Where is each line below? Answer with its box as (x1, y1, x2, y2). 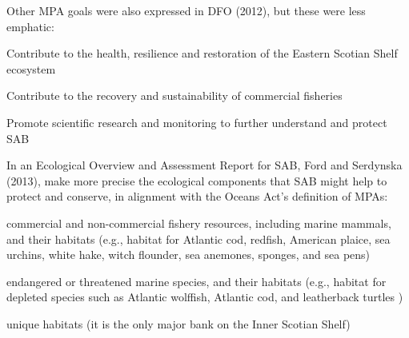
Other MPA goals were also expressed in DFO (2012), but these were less (6, 2, 366, 18)
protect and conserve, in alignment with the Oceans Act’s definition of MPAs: (6, 188, 388, 205)
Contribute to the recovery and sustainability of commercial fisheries (6, 87, 343, 104)
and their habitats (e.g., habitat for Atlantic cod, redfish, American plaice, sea (6, 230, 391, 247)
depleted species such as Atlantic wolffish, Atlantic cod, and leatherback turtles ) (6, 288, 403, 305)
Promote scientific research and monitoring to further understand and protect (6, 113, 387, 130)
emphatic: (6, 18, 54, 34)
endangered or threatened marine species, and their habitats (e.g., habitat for (6, 272, 387, 289)
